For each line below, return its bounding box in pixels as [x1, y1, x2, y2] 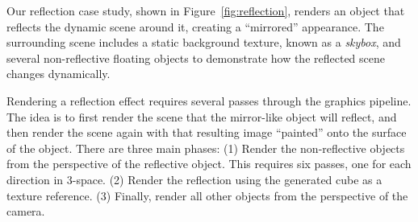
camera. [6, 203, 45, 220]
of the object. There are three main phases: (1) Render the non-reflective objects [6, 139, 405, 156]
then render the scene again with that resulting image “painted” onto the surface [6, 124, 407, 141]
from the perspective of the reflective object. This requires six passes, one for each [6, 155, 412, 172]
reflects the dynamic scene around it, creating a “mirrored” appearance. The [6, 18, 384, 35]
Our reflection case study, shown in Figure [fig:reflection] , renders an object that [6, 2, 405, 18]
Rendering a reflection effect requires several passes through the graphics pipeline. [6, 92, 412, 109]
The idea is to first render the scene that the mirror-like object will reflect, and [6, 108, 397, 125]
